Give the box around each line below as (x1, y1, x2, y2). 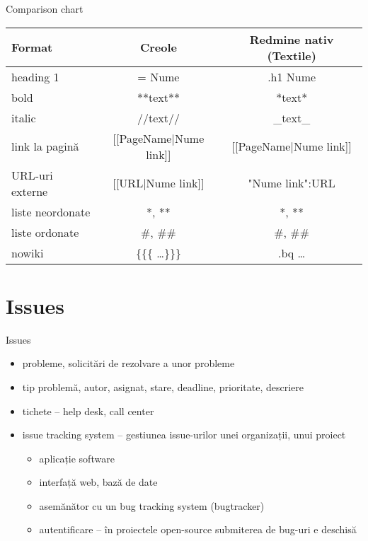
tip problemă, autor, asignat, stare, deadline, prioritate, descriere (22, 379, 304, 394)
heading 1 (11, 68, 59, 85)
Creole (139, 39, 177, 56)
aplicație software (39, 450, 115, 465)
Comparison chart (6, 1, 84, 16)
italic (11, 109, 36, 126)
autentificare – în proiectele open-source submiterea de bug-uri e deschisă (39, 522, 357, 537)
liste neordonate (11, 203, 91, 220)
